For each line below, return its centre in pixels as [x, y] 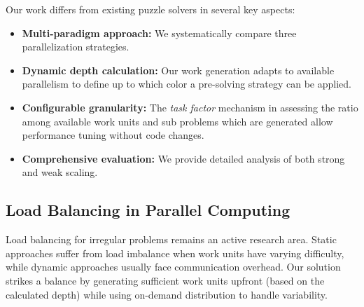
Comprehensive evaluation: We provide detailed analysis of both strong [183, 158]
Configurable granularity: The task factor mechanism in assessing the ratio [190, 107]
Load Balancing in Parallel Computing [148, 210]
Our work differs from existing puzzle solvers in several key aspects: [150, 9]
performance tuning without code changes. [113, 135]
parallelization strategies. [76, 47]
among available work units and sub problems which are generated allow [177, 121]
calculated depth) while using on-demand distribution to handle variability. [167, 294]
